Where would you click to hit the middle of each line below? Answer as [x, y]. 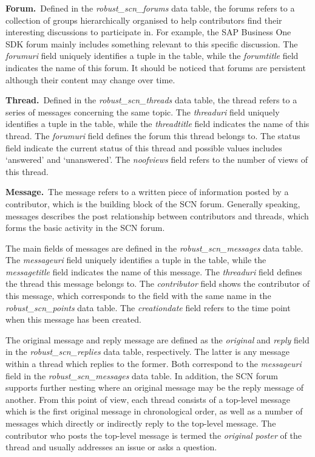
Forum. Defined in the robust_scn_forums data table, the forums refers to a [150, 8]
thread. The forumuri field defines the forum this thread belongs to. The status [153, 135]
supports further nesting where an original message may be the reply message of [155, 387]
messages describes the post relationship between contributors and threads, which [157, 215]
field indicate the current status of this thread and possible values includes [144, 147]
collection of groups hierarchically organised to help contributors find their [144, 20]
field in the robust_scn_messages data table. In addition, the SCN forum [142, 375]
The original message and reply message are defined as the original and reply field [157, 339]
